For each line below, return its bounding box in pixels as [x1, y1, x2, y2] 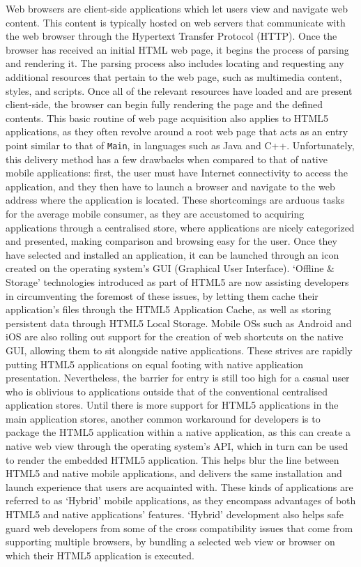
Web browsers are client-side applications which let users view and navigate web [6, 1, 348, 15]
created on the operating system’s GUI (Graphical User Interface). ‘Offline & [6, 261, 335, 275]
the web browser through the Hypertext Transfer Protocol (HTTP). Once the [6, 29, 337, 43]
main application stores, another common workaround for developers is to [6, 411, 321, 425]
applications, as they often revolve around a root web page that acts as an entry [6, 124, 348, 139]
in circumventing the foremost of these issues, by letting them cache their [6, 288, 318, 303]
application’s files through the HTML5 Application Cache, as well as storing [6, 302, 331, 317]
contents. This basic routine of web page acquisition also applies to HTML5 [6, 110, 329, 125]
